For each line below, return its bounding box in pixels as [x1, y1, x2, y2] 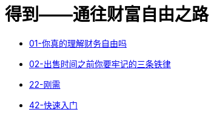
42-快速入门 [29, 99, 78, 110]
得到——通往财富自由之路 [5, 4, 209, 25]
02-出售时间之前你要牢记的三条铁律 [29, 58, 171, 69]
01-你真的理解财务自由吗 [29, 38, 127, 48]
